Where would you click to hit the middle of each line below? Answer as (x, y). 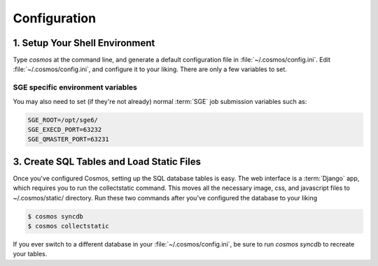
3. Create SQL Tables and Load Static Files (107, 162)
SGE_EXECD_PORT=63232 (65, 130)
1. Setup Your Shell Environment (84, 43)
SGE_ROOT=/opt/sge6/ (63, 120)
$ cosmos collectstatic (69, 226)
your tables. (30, 254)
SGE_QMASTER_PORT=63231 (69, 139)
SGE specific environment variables (75, 87)
